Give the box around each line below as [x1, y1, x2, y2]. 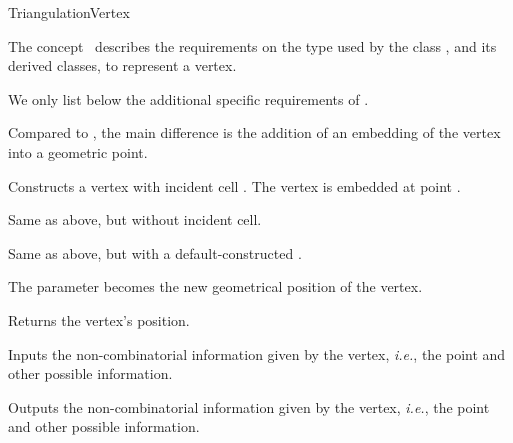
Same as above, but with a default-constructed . [8, 242, 302, 263]
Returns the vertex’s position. [8, 309, 190, 330]
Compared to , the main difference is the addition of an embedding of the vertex [8, 122, 501, 143]
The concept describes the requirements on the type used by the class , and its [8, 35, 497, 56]
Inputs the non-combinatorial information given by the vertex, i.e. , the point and [8, 343, 506, 364]
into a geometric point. [8, 141, 148, 162]
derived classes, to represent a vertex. [8, 55, 237, 76]
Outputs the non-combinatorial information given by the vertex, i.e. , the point [8, 396, 490, 417]
